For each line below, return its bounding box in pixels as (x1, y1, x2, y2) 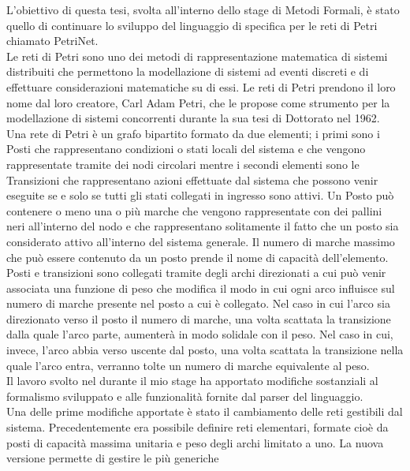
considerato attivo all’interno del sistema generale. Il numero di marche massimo (6, 233, 395, 249)
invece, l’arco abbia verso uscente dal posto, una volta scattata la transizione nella (6, 342, 404, 358)
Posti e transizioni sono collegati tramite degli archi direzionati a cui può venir (6, 264, 386, 281)
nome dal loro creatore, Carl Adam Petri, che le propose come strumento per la (6, 94, 390, 110)
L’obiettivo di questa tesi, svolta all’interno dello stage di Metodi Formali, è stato (6, 2, 400, 17)
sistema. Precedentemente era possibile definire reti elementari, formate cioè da (6, 419, 389, 435)
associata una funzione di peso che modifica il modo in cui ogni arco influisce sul (6, 279, 395, 296)
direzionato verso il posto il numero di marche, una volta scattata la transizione (6, 310, 391, 327)
